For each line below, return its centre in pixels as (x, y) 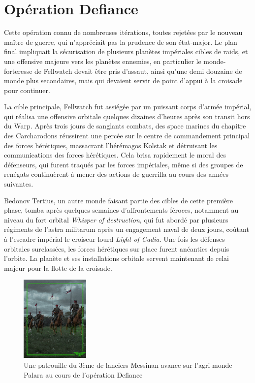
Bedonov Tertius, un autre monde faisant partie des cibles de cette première (118, 200)
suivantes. (19, 184)
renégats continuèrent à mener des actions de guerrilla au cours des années (116, 174)
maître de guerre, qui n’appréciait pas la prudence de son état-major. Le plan (121, 42)
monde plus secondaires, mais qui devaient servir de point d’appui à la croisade (123, 80)
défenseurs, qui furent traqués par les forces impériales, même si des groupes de (124, 164)
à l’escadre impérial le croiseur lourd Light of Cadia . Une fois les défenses (114, 239)
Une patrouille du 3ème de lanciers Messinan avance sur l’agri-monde (128, 365)
